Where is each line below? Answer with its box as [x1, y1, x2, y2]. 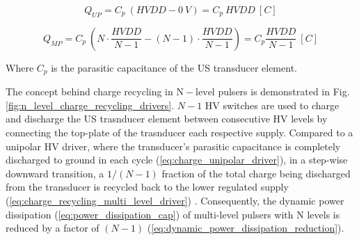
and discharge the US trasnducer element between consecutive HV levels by [6, 111, 328, 126]
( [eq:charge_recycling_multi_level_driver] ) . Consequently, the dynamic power [6, 193, 344, 207]
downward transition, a [6, 166, 104, 180]
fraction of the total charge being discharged [161, 166, 351, 180]
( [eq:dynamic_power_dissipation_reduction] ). [147, 221, 344, 235]
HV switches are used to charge [205, 97, 340, 112]
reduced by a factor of [6, 221, 99, 235]
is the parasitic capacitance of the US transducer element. [51, 60, 297, 74]
